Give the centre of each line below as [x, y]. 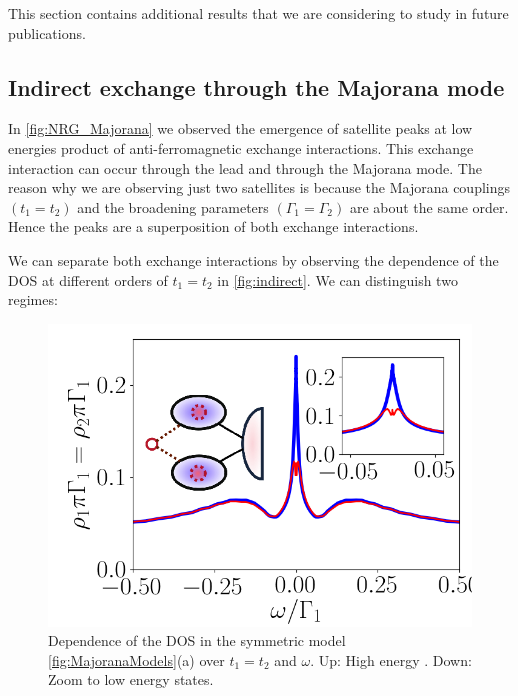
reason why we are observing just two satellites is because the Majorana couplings [259, 187]
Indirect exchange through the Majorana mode [256, 86]
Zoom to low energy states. [131, 679]
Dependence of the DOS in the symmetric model [197, 640]
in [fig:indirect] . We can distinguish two [337, 279]
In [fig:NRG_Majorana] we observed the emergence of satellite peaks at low [240, 128]
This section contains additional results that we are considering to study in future [258, 13]
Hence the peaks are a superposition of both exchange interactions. [213, 226]
